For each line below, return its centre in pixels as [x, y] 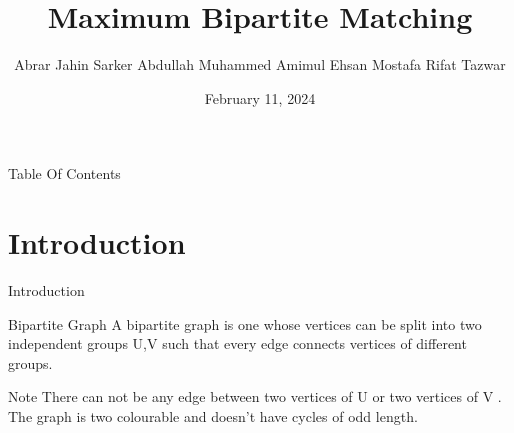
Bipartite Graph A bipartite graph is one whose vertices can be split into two [245, 323]
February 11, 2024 [260, 97]
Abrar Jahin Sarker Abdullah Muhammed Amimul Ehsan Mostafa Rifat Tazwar [260, 64]
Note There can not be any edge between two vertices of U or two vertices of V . [255, 396]
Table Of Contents [64, 173]
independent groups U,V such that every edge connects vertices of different [237, 343]
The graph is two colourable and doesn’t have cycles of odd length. [213, 416]
